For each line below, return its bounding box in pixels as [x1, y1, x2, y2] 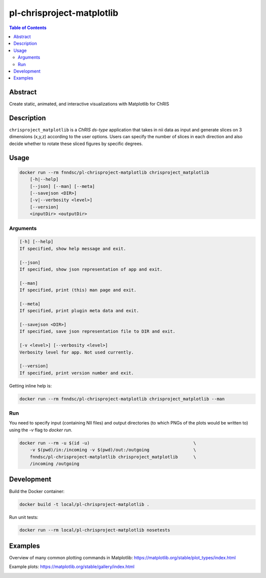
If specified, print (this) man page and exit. [19, 287, 136, 293]
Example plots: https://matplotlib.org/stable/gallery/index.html [9, 564, 135, 570]
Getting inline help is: [9, 383, 52, 388]
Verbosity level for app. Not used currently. [19, 349, 134, 355]
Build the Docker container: [9, 488, 65, 494]
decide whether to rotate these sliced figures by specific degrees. [9, 141, 143, 147]
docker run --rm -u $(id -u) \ [19, 440, 197, 446]
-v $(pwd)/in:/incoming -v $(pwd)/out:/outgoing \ [30, 447, 197, 453]
